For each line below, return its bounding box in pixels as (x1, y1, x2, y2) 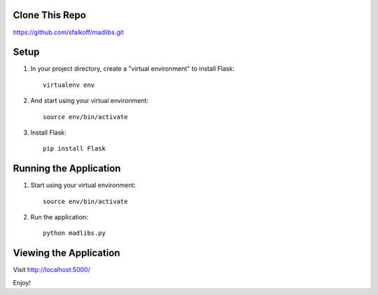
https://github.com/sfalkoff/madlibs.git (13, 28, 124, 36)
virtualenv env (43, 81, 95, 89)
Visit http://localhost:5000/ (13, 266, 91, 274)
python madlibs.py (43, 229, 106, 238)
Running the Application (13, 163, 121, 174)
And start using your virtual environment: (30, 97, 148, 105)
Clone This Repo (13, 9, 87, 21)
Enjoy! (13, 278, 31, 287)
